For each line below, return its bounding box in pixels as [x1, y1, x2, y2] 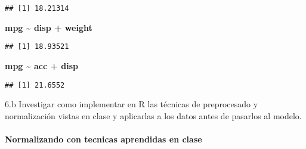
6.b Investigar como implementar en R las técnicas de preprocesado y [5, 98, 258, 110]
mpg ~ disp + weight [5, 21, 92, 33]
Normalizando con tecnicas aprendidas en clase [5, 132, 202, 145]
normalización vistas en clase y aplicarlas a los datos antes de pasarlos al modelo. [5, 109, 302, 122]
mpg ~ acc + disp [5, 59, 79, 72]
